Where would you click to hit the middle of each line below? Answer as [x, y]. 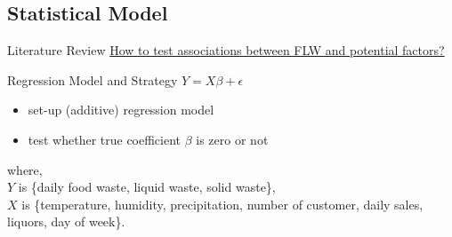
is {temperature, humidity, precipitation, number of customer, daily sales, [222, 204]
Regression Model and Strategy [93, 79]
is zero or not [232, 139]
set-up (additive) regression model [121, 110]
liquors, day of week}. [66, 221]
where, [25, 169]
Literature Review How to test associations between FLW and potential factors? [226, 50]
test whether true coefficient [105, 139]
